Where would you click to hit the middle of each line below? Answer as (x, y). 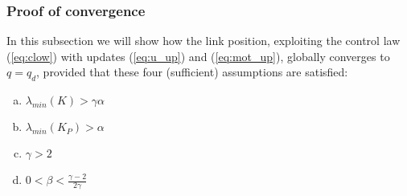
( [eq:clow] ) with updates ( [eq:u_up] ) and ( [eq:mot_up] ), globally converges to (198, 56)
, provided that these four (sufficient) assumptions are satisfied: (192, 72)
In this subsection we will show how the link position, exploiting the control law (203, 41)
